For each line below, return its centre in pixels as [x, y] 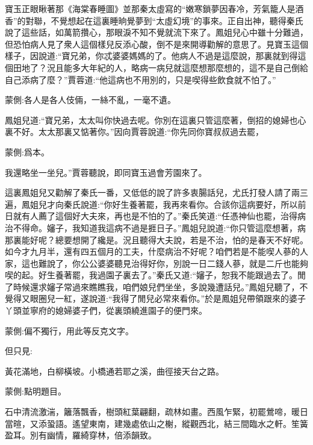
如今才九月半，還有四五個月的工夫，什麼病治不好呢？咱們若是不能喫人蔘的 [152, 251]
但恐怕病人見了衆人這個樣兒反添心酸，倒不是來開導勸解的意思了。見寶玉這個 [156, 44]
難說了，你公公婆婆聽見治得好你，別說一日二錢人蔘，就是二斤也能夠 [173, 263]
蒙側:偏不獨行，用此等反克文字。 [69, 330]
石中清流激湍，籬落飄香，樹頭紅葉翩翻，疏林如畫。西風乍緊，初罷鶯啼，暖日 [156, 412]
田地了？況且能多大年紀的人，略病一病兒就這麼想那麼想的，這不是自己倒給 [160, 67]
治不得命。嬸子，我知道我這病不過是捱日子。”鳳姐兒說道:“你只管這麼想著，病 [156, 227]
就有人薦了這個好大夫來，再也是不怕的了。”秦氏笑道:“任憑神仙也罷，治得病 [160, 216]
